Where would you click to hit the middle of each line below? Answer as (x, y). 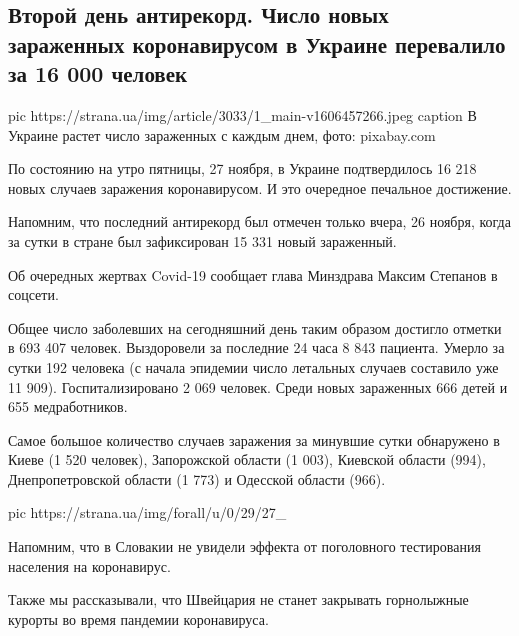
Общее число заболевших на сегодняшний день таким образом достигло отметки (255, 327)
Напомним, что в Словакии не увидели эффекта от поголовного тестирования (244, 546)
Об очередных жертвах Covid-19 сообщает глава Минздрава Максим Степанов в (253, 274)
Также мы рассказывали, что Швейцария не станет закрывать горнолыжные (238, 599)
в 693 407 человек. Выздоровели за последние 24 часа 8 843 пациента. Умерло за (256, 347)
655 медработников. (68, 406)
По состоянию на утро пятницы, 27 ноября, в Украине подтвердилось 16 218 (242, 168)
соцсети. (33, 294)
